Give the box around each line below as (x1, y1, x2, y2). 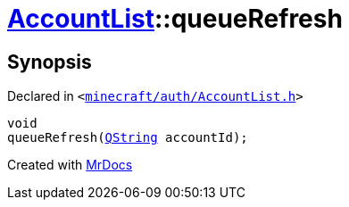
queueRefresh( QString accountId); (7, 130, 248, 145)
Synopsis (7, 50, 92, 73)
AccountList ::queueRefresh (7, 4, 343, 34)
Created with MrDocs (7, 157, 133, 173)
